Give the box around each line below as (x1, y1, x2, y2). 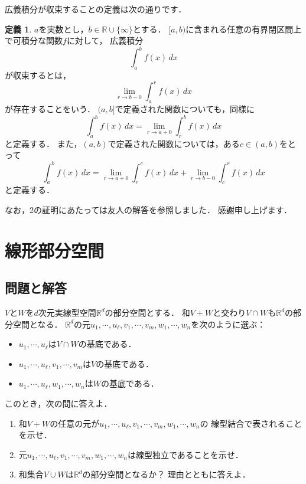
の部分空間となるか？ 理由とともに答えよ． (82, 468, 250, 480)
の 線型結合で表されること (200, 417, 302, 429)
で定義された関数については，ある (108, 137, 240, 149)
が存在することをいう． (5, 102, 95, 115)
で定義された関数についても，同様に (115, 102, 255, 115)
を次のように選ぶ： (191, 318, 266, 330)
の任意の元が (50, 417, 100, 429)
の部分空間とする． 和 (105, 306, 190, 319)
